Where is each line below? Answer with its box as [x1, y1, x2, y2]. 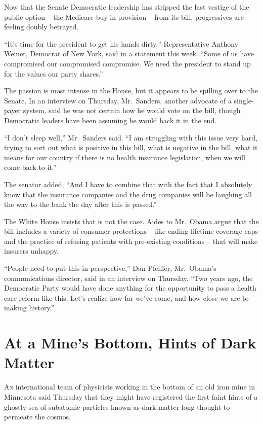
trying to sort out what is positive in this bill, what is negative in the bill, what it [4, 142, 258, 153]
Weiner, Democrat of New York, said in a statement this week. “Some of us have [4, 48, 254, 59]
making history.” [4, 302, 55, 313]
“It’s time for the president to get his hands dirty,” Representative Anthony [4, 38, 239, 49]
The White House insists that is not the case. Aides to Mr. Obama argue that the [4, 216, 259, 226]
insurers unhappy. [4, 245, 59, 256]
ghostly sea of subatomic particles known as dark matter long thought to [4, 401, 230, 412]
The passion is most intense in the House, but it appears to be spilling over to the [4, 85, 258, 96]
